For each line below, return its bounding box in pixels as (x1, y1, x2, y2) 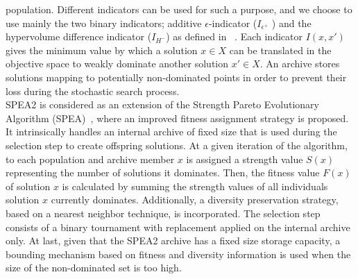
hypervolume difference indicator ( (6, 29, 152, 44)
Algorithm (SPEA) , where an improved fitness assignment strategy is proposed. (6, 110, 349, 125)
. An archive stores (259, 56, 340, 71)
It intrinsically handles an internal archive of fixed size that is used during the (6, 124, 337, 139)
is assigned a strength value (186, 151, 303, 166)
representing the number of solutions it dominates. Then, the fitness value (6, 165, 320, 180)
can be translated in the (229, 42, 332, 57)
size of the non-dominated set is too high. (6, 260, 182, 275)
